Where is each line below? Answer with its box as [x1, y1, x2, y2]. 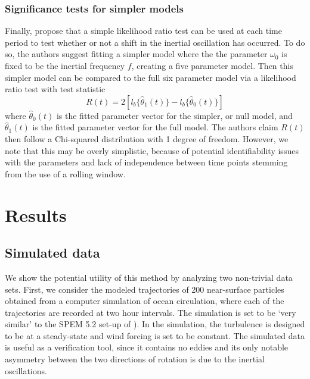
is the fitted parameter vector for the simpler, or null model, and [56, 109, 293, 121]
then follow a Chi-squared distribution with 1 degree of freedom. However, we [5, 132, 289, 145]
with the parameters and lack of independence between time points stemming [5, 156, 288, 168]
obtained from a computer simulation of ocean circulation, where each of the [5, 295, 284, 307]
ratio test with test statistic [5, 83, 106, 95]
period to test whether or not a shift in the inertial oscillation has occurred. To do [5, 36, 305, 48]
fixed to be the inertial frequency [5, 59, 125, 71]
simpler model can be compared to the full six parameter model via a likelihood [5, 71, 296, 83]
